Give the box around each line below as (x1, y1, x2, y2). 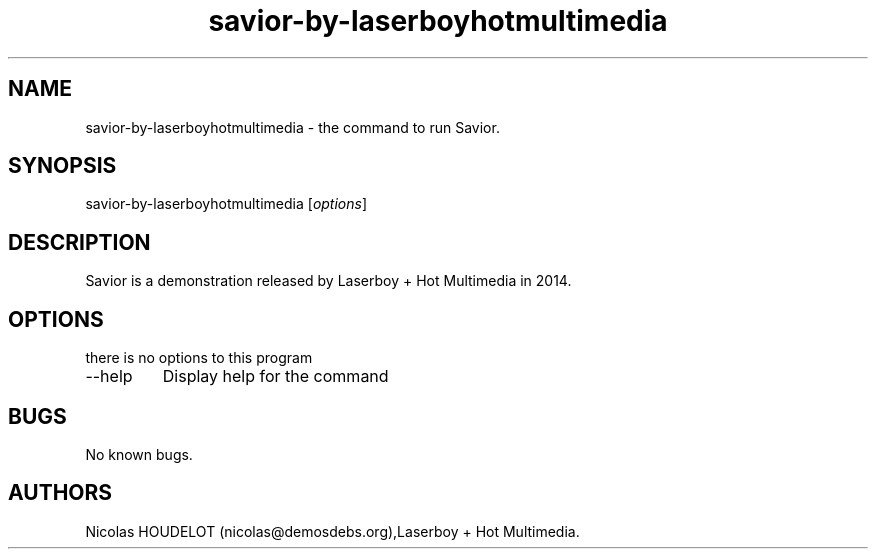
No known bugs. (85, 445, 193, 463)
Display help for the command (162, 366, 389, 387)
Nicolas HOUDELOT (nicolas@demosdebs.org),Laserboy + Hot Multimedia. (85, 522, 580, 540)
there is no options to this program (85, 349, 313, 367)
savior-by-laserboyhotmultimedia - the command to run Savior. (85, 118, 500, 136)
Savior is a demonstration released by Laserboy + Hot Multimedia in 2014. (85, 272, 572, 290)
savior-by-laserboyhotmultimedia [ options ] (85, 195, 368, 213)
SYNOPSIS (8, 153, 117, 179)
